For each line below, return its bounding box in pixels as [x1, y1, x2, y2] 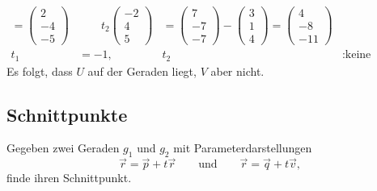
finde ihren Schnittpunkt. [6, 169, 132, 186]
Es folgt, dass [6, 62, 73, 79]
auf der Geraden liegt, [87, 62, 197, 79]
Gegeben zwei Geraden [6, 139, 120, 156]
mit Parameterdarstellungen [173, 139, 312, 156]
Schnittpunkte [6, 102, 128, 127]
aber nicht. [210, 62, 265, 79]
